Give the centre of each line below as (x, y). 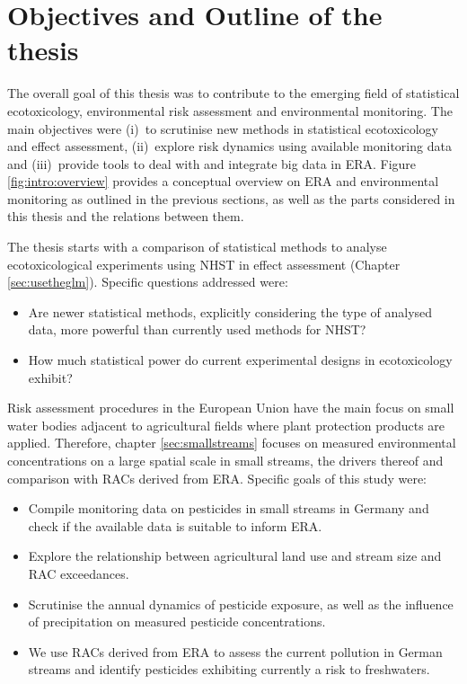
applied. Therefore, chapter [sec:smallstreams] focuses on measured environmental (232, 443)
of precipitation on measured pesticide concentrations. (177, 622)
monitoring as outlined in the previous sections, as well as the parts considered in (231, 198)
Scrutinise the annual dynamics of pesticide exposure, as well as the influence (241, 604)
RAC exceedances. (79, 573)
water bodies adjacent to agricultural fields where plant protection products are (226, 425)
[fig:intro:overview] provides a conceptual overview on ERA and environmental (223, 181)
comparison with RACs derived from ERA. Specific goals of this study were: (217, 478)
